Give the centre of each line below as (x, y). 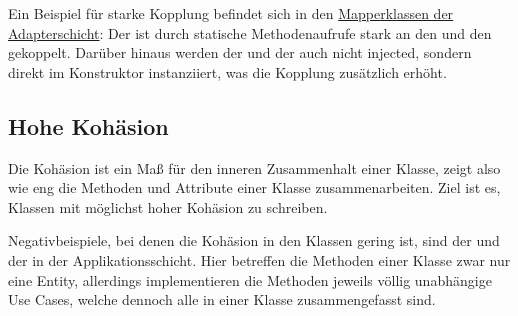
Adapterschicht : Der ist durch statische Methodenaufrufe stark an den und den (250, 32)
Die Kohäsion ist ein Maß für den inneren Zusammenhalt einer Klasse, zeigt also (254, 167)
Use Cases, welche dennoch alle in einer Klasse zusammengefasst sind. (222, 299)
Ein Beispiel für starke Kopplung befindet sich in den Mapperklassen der (231, 13)
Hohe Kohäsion (88, 125)
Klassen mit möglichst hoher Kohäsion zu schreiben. (168, 206)
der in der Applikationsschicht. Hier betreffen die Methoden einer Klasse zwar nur (259, 259)
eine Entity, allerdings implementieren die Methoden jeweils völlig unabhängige (250, 279)
